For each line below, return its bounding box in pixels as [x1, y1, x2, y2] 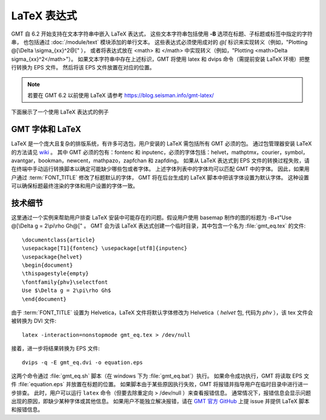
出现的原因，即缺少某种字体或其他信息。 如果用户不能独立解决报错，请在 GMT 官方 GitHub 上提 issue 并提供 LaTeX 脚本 [11, 398, 310, 405]
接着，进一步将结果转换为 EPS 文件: [11, 345, 100, 352]
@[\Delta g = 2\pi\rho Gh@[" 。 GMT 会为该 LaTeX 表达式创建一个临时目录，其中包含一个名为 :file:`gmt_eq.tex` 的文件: [11, 222, 306, 229]
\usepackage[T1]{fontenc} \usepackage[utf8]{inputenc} [22, 245, 188, 252]
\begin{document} [22, 262, 73, 269]
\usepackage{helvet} [22, 253, 83, 260]
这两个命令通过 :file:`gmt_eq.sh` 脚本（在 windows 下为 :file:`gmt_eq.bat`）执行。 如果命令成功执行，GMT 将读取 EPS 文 [11, 372, 310, 380]
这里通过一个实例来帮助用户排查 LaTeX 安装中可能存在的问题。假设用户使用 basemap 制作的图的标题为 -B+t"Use [11, 214, 292, 221]
